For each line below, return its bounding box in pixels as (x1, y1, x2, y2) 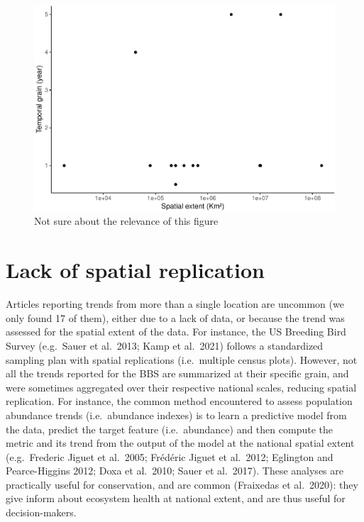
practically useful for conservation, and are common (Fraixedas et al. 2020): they (6, 477, 358, 492)
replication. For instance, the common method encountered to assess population (6, 394, 353, 409)
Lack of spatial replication (6, 255, 265, 284)
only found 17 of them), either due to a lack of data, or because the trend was (6, 310, 345, 325)
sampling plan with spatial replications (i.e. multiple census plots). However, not (6, 352, 358, 367)
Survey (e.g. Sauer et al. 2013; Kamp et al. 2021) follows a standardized (6, 338, 324, 352)
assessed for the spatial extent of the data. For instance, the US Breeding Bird (6, 324, 346, 339)
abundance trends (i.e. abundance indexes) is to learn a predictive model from (6, 407, 347, 422)
